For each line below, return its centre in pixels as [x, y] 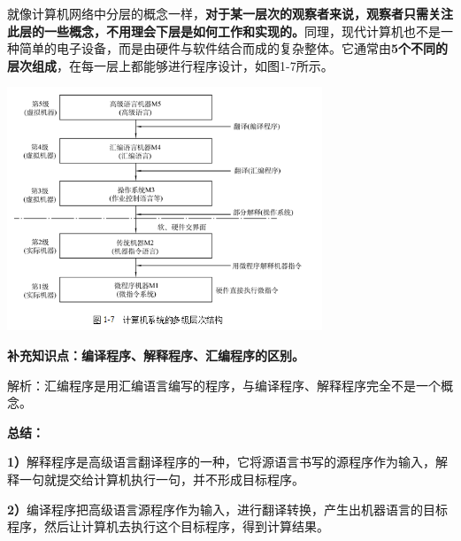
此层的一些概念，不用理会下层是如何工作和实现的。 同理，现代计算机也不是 [224, 31]
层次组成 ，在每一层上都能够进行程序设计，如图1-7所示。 [170, 65]
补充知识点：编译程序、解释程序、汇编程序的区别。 [156, 355]
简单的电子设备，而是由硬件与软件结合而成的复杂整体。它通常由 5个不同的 [234, 48]
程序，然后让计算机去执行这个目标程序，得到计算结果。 [168, 526]
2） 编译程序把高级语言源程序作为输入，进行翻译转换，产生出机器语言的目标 [228, 509]
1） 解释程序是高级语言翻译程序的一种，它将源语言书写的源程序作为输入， [222, 462]
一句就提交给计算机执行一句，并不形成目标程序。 [161, 479]
